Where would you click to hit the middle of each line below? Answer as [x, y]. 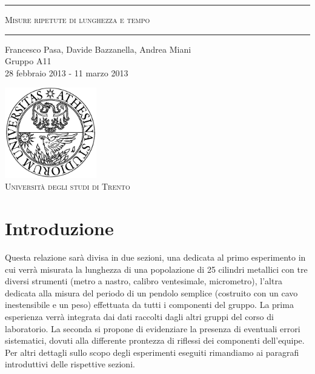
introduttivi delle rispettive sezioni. [70, 364]
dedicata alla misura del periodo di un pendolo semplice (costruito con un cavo [151, 292]
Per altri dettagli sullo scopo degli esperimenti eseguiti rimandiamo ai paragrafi [152, 352]
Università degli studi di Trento [68, 186]
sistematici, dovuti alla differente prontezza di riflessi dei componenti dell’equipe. [155, 340]
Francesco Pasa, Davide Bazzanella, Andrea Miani [98, 49]
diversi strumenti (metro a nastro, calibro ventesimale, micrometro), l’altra [144, 281]
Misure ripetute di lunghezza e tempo [78, 19]
